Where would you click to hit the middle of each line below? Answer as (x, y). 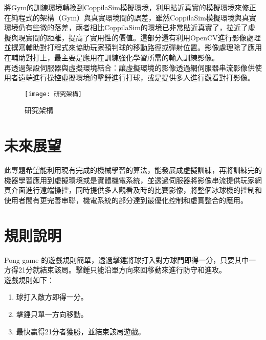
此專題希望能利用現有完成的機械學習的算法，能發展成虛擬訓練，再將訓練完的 (133, 170)
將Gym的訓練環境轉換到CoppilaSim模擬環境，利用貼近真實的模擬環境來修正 (130, 7)
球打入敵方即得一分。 (52, 297)
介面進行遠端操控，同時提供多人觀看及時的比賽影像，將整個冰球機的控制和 (136, 190)
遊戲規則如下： (29, 279)
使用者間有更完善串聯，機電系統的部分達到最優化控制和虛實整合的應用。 (126, 200)
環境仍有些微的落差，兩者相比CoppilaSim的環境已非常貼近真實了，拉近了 (126, 27)
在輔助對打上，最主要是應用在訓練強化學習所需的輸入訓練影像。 (112, 57)
